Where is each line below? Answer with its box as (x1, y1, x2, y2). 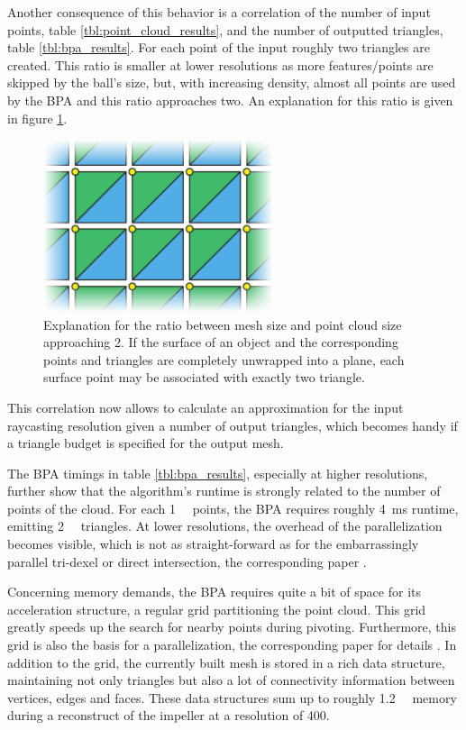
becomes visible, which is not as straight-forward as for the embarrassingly (7, 534, 419, 553)
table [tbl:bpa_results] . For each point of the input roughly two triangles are (7, 38, 430, 57)
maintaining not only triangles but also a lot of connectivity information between (7, 671, 455, 689)
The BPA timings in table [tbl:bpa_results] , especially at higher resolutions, (7, 463, 428, 482)
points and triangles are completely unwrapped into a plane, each (43, 350, 405, 369)
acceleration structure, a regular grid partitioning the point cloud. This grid (7, 599, 426, 618)
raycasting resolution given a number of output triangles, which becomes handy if (7, 415, 458, 434)
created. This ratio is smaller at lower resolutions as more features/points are (7, 55, 434, 74)
